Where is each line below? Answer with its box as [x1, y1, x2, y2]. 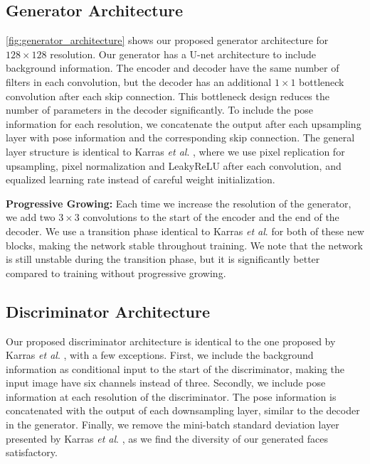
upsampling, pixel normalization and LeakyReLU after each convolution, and [6, 158, 342, 173]
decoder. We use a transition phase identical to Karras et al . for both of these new [6, 223, 364, 238]
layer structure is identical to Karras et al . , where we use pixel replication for [6, 144, 345, 158]
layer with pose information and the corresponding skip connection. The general [6, 130, 355, 145]
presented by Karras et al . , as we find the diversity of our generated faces [6, 431, 328, 446]
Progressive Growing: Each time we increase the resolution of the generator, [6, 195, 351, 210]
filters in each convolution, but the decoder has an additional [6, 74, 272, 89]
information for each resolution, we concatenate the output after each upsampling [6, 116, 361, 131]
